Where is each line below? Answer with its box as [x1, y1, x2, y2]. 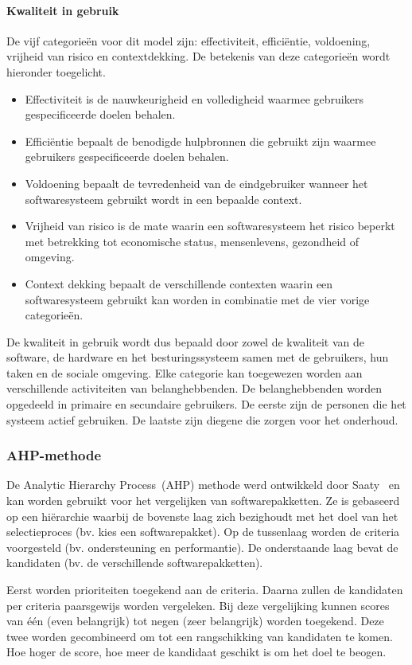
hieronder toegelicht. [6, 63, 106, 80]
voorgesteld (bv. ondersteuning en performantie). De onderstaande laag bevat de [6, 538, 398, 555]
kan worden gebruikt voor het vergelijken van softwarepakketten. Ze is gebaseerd [6, 492, 400, 509]
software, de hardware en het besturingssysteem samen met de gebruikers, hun [6, 349, 389, 366]
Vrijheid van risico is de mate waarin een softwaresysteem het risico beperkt [25, 217, 395, 234]
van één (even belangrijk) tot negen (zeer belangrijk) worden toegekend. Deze [6, 612, 384, 629]
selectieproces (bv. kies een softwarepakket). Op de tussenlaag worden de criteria [6, 523, 400, 540]
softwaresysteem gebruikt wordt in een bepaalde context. [25, 190, 302, 207]
